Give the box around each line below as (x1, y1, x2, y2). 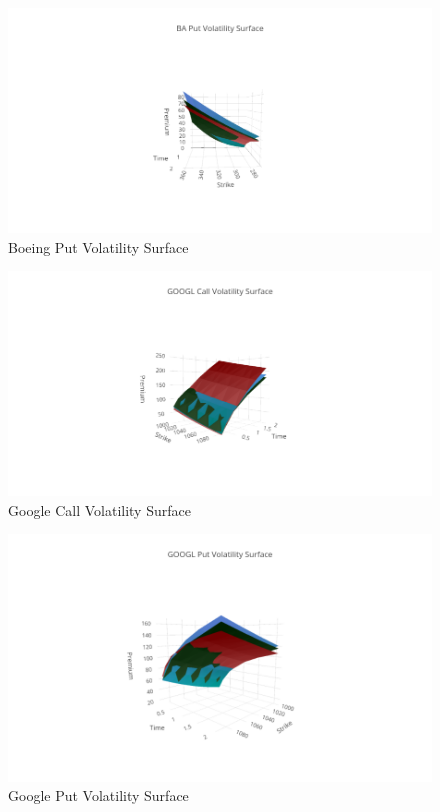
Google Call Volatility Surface (8, 499, 191, 520)
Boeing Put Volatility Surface (8, 236, 189, 257)
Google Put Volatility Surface (8, 785, 189, 806)
